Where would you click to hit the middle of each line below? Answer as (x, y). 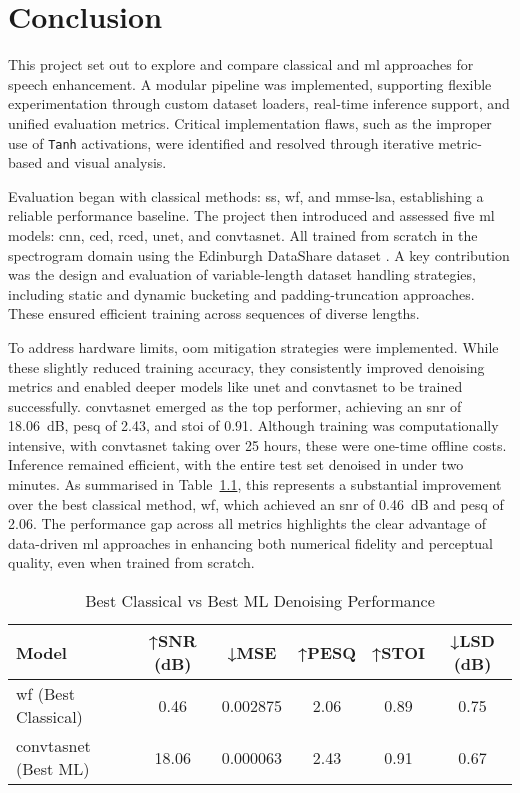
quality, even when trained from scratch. (131, 562)
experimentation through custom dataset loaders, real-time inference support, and (259, 103)
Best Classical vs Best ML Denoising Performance (260, 601)
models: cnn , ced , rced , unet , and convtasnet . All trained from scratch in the (243, 234)
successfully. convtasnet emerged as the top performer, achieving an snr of (235, 405)
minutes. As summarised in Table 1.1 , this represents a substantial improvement (255, 484)
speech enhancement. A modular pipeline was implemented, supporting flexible (250, 83)
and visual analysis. (106, 162)
